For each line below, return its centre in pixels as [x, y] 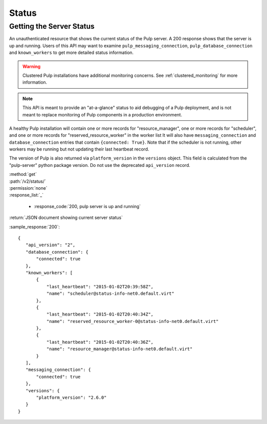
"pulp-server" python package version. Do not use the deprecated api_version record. [100, 165]
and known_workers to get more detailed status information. [71, 53]
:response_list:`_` [26, 195]
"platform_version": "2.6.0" [71, 397]
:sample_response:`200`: [35, 227]
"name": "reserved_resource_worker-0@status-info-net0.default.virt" [133, 321]
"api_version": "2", [50, 245]
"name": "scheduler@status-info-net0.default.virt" [110, 294]
